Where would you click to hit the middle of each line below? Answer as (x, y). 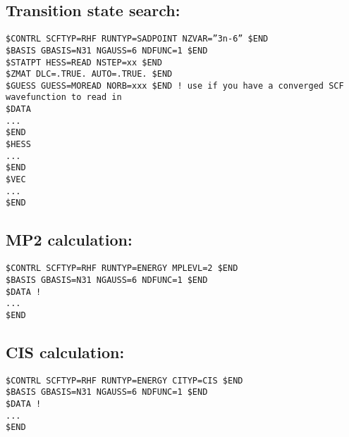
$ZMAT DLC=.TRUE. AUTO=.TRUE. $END (89, 74)
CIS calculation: (65, 351)
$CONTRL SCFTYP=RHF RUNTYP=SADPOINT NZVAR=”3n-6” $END (137, 39)
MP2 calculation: (69, 240)
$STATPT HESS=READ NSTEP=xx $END (84, 62)
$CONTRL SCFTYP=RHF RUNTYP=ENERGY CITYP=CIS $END (124, 380)
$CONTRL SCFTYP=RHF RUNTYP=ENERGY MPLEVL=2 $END (122, 268)
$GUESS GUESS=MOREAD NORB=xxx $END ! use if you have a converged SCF (175, 85)
